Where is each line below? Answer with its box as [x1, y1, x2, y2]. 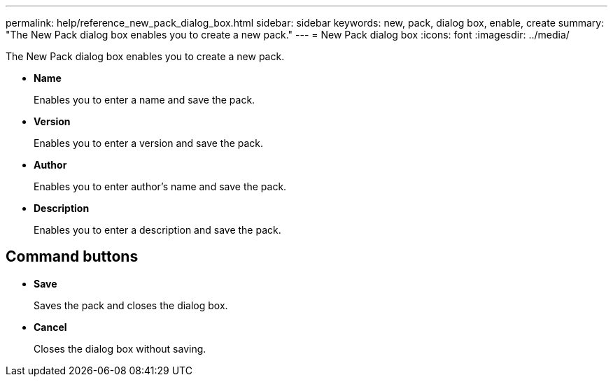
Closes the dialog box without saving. [34, 342, 206, 355]
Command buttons [6, 248, 139, 266]
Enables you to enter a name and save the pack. [34, 94, 255, 106]
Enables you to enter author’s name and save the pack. [34, 181, 287, 192]
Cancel [34, 320, 67, 333]
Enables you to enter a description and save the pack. [34, 224, 281, 236]
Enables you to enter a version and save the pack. [34, 137, 264, 149]
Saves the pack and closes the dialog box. [34, 299, 228, 311]
